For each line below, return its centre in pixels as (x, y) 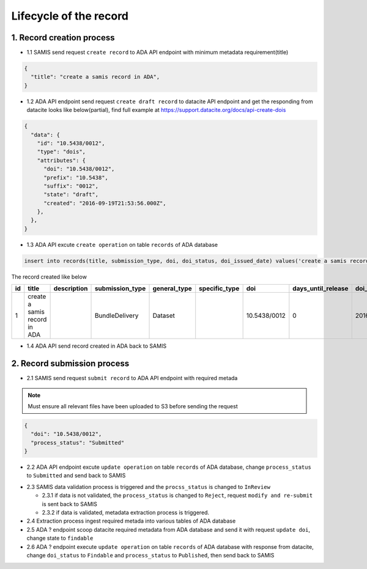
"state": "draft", (71, 195)
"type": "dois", (61, 152)
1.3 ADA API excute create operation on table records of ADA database (122, 244)
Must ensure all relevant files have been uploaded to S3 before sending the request (133, 406)
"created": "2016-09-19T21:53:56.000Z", (105, 203)
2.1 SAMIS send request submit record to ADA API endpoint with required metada (132, 378)
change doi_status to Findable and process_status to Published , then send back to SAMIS (150, 555)
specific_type (219, 288)
